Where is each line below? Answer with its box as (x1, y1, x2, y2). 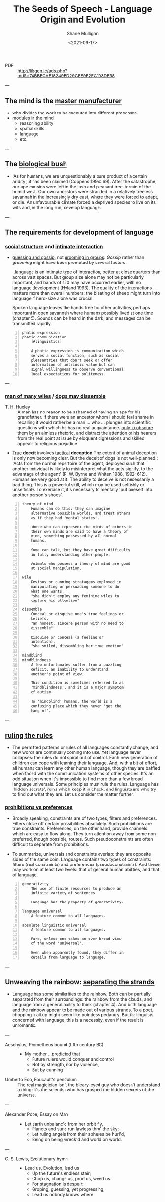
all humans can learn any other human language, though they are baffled (12, 765, 160, 771)
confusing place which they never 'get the (31, 703, 122, 709)
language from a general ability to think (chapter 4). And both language (12, 1002, 157, 1008)
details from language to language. (31, 955, 106, 960)
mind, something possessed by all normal (31, 534, 117, 539)
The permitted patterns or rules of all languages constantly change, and (12, 744, 159, 751)
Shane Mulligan (67, 30, 99, 36)
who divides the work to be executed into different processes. (12, 110, 138, 115)
